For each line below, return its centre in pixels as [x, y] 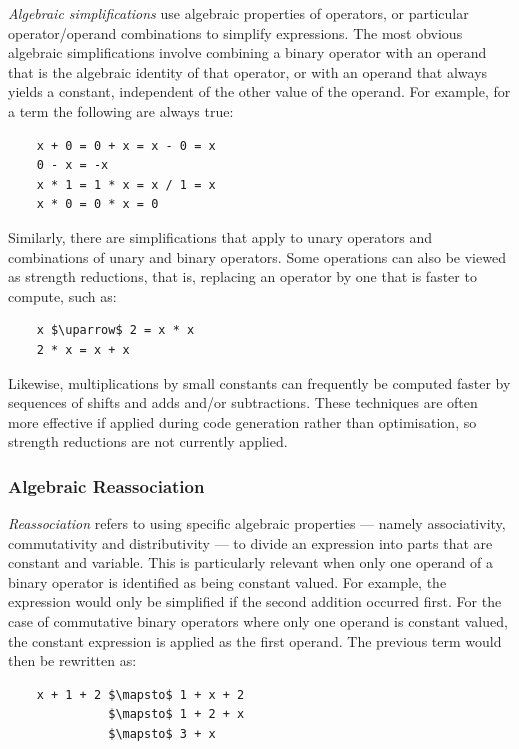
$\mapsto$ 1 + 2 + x [176, 714]
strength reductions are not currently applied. [148, 441]
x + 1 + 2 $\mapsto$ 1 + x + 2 [140, 694]
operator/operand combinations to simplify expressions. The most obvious [235, 32]
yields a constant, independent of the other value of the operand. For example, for [259, 91]
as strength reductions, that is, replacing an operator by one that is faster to [242, 276]
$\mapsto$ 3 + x [162, 734]
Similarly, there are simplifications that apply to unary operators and [220, 236]
